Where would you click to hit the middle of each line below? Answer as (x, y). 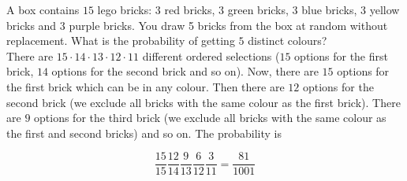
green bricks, (258, 9)
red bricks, (190, 9)
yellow (385, 9)
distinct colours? (288, 41)
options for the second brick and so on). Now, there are (185, 71)
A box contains (43, 9)
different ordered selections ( (211, 55)
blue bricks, (329, 9)
